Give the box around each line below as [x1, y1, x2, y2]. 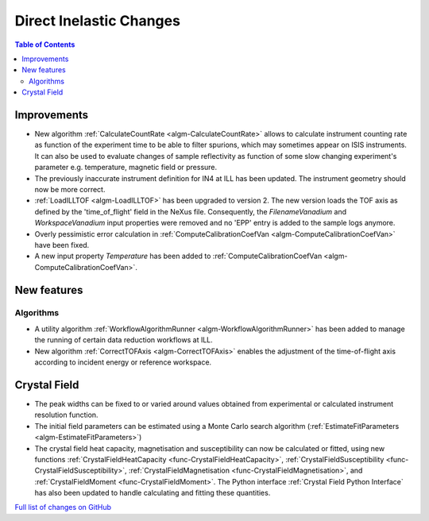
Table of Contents [14, 40, 75, 49]
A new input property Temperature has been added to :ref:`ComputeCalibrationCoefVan [34, 251, 323, 261]
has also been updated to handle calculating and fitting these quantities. [34, 488, 271, 498]
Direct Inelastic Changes [14, 12, 180, 29]
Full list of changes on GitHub [14, 503, 111, 512]
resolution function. [34, 410, 99, 420]
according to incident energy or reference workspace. [34, 357, 212, 367]
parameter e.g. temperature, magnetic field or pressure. [34, 163, 218, 172]
